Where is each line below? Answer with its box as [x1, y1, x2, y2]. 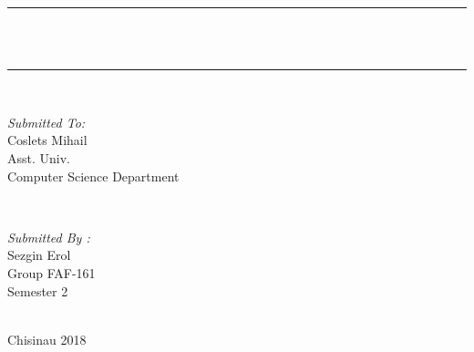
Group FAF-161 [7, 263, 96, 282]
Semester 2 [7, 281, 68, 300]
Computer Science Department [7, 166, 180, 185]
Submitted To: [7, 112, 86, 131]
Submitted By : [7, 227, 90, 246]
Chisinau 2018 [7, 329, 87, 348]
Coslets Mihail [7, 130, 88, 150]
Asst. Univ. [7, 148, 70, 167]
